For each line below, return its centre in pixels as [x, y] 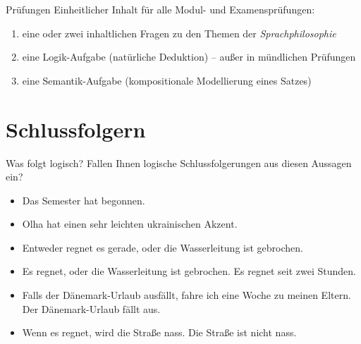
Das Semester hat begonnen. [84, 200]
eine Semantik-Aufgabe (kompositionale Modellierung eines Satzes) [167, 80]
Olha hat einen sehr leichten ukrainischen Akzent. [130, 224]
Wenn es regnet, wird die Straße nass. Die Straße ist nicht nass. [159, 332]
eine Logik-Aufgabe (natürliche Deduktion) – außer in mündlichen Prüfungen [189, 57]
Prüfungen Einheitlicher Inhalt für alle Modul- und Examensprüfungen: [160, 9]
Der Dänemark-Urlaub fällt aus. [91, 308]
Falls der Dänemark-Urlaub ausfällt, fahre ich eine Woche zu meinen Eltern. [186, 295]
